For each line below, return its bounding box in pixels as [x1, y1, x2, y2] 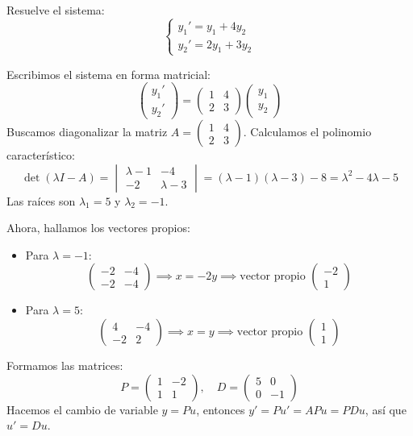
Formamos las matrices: [6, 357, 123, 374]
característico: [6, 147, 75, 164]
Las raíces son [6, 192, 76, 209]
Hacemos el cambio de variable [6, 401, 158, 417]
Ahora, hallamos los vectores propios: [6, 219, 190, 236]
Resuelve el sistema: [6, 2, 105, 18]
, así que [365, 401, 407, 417]
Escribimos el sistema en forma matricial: [6, 65, 211, 82]
